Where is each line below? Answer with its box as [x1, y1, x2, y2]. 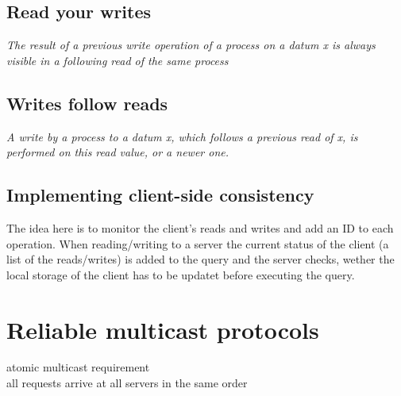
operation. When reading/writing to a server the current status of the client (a [6, 235, 389, 252]
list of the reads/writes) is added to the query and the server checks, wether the [6, 251, 395, 267]
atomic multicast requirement [6, 359, 150, 375]
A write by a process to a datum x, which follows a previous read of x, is [6, 128, 358, 144]
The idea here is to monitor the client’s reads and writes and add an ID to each [6, 219, 394, 236]
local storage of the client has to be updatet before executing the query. [6, 266, 355, 283]
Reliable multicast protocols [6, 313, 319, 345]
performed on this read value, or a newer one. [6, 144, 229, 160]
